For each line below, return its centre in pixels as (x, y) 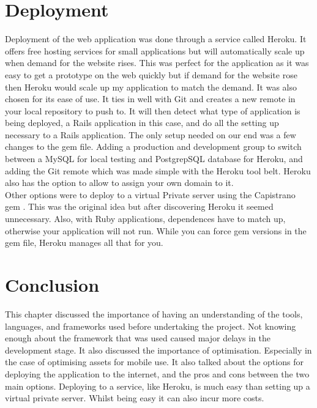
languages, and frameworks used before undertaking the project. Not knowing (151, 326)
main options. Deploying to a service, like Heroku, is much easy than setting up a (158, 386)
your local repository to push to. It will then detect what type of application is (153, 110)
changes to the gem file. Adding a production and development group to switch (153, 147)
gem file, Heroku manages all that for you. (84, 243)
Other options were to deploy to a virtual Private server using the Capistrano (150, 194)
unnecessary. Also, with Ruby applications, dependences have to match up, (145, 219)
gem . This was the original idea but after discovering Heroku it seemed (139, 206)
